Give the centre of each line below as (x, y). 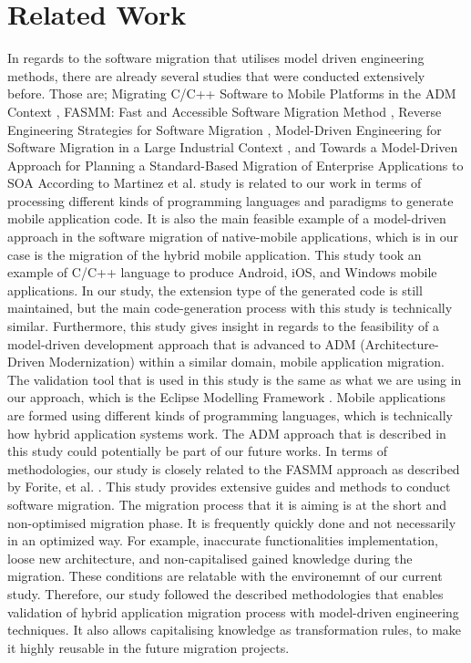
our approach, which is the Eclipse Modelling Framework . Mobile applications (227, 397)
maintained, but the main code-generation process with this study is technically (230, 308)
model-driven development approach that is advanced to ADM (182, 343)
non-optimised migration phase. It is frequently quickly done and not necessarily (232, 522)
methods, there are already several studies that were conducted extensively (216, 75)
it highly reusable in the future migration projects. (148, 647)
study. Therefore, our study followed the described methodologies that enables (225, 593)
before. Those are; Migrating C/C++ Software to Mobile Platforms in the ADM (232, 93)
